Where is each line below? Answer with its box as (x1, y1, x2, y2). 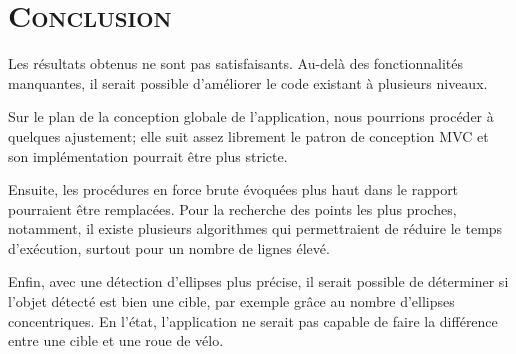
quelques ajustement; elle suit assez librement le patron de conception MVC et (8, 125, 489, 146)
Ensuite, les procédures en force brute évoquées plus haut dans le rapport (8, 179, 459, 200)
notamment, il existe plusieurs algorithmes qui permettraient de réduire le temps (8, 218, 503, 239)
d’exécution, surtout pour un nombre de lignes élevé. (8, 237, 330, 258)
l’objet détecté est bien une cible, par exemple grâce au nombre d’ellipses (8, 291, 455, 312)
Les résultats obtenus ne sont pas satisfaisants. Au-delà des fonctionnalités (8, 53, 463, 74)
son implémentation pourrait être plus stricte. (8, 145, 288, 166)
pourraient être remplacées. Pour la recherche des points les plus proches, (8, 198, 457, 219)
